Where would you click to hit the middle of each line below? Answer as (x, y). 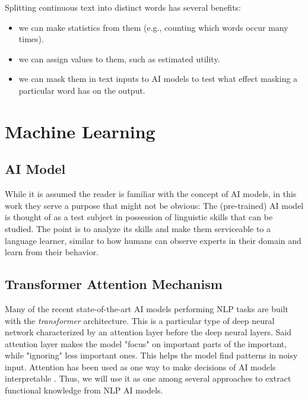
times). (31, 39)
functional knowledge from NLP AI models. (84, 390)
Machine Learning (80, 131)
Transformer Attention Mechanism (114, 284)
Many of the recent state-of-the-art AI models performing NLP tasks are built (147, 308)
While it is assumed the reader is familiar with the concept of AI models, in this (151, 194)
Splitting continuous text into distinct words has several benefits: (123, 7)
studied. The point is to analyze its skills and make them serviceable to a (138, 228)
